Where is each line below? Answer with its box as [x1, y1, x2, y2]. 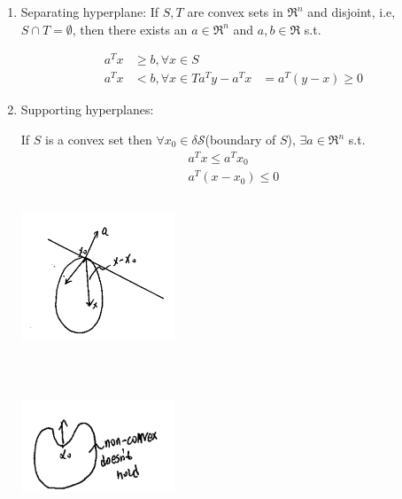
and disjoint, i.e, [307, 3, 396, 20]
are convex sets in [187, 3, 283, 20]
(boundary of [205, 130, 276, 148]
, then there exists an [72, 19, 188, 38]
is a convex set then [45, 130, 152, 148]
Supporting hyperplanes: [20, 100, 154, 119]
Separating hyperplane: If [20, 3, 159, 20]
